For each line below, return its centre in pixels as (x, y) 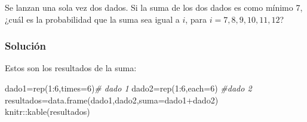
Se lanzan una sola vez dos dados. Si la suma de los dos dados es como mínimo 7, (154, 7)
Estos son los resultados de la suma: (71, 68)
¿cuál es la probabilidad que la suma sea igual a (92, 19)
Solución (25, 46)
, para (196, 19)
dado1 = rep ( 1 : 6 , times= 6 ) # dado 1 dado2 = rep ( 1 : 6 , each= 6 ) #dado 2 (128, 88)
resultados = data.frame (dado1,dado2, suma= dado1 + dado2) (112, 100)
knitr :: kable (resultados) (47, 112)
